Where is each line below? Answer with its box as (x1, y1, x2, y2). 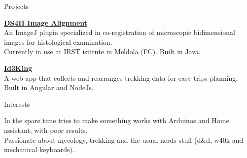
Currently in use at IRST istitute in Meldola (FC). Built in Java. (4, 46, 201, 57)
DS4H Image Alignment (4, 17, 88, 28)
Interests (4, 98, 30, 109)
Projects (4, 1, 29, 11)
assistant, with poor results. (4, 125, 88, 135)
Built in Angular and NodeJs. (4, 82, 94, 93)
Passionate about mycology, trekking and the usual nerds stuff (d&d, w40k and (4, 134, 244, 145)
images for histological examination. (4, 36, 112, 47)
